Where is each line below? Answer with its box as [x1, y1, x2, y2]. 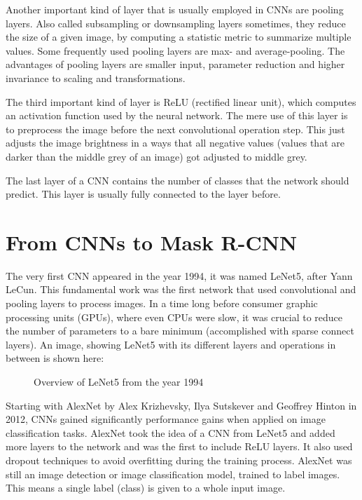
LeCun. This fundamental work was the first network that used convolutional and [6, 282, 356, 297]
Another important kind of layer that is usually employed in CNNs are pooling [6, 2, 344, 16]
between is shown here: [6, 351, 104, 365]
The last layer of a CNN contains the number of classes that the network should [6, 173, 349, 187]
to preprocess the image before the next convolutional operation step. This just [6, 121, 345, 136]
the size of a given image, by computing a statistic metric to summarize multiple [6, 29, 351, 44]
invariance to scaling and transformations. [6, 70, 186, 85]
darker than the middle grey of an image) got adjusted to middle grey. [6, 149, 307, 163]
